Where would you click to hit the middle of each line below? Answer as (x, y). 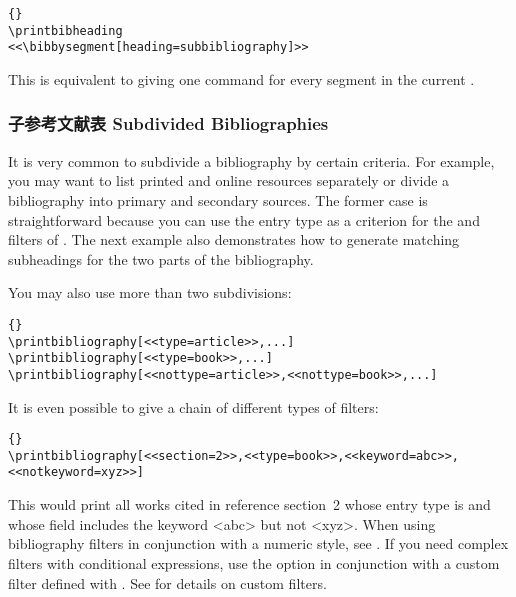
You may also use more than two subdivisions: (150, 292)
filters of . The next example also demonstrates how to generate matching (234, 239)
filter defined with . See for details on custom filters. (167, 582)
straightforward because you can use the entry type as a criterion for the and (244, 219)
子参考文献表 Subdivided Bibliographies (168, 123)
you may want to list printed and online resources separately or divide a (229, 180)
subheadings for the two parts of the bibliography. (161, 258)
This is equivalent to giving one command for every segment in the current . (241, 78)
